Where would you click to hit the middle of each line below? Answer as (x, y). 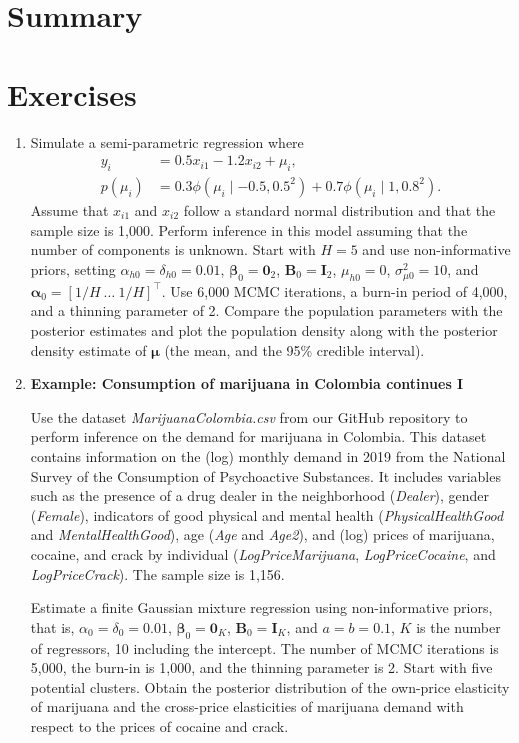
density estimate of (88, 349)
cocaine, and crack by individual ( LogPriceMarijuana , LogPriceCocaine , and (263, 554)
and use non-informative (436, 249)
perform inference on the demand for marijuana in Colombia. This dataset (258, 436)
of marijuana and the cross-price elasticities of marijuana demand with (247, 706)
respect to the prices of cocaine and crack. (159, 725)
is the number (458, 626)
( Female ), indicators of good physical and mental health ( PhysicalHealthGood (267, 514)
